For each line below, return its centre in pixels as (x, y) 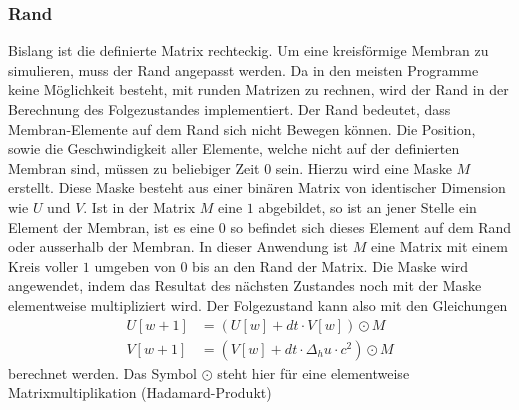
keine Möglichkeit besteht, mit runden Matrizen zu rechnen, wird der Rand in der (258, 89)
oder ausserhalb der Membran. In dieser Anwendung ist (178, 246)
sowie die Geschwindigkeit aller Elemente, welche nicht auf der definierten (234, 148)
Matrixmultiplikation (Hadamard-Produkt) (140, 392)
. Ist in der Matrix (139, 206)
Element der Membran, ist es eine (111, 226)
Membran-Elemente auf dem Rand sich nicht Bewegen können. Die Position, (242, 128)
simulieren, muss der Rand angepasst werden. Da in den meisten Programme (243, 69)
